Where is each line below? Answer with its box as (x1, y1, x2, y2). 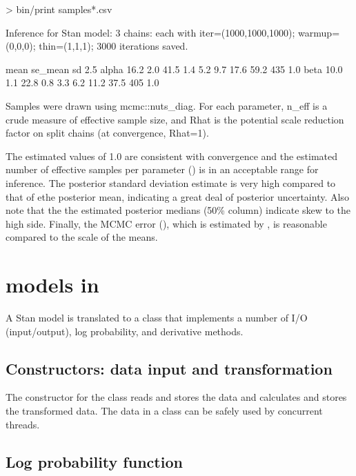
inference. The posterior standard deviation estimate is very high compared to (6, 175, 336, 190)
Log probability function (6, 450, 183, 472)
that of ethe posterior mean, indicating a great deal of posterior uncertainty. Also (6, 189, 349, 204)
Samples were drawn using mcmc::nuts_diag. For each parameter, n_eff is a (6, 98, 328, 112)
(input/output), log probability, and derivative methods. (6, 324, 244, 338)
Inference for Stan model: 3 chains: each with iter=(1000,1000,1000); (6, 25, 295, 39)
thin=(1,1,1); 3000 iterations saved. (39, 39, 188, 53)
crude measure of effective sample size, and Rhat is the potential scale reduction (6, 112, 344, 126)
